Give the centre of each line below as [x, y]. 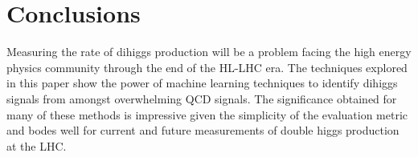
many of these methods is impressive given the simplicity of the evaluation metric [207, 114]
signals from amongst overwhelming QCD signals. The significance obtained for [202, 98]
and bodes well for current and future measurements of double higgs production [203, 130]
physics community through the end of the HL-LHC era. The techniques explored [207, 67]
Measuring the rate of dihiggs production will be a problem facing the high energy [209, 52]
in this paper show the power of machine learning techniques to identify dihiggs [202, 83]
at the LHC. [37, 145]
